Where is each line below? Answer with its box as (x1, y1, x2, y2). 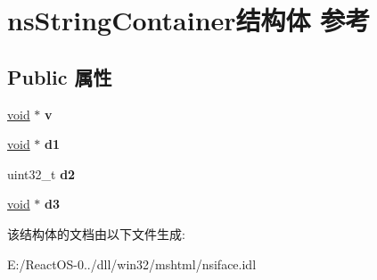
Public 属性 (7, 62, 112, 90)
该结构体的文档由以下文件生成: (7, 224, 185, 243)
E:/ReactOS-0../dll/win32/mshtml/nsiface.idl (7, 254, 257, 273)
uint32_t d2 (7, 164, 76, 183)
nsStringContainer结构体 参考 (7, 2, 371, 38)
